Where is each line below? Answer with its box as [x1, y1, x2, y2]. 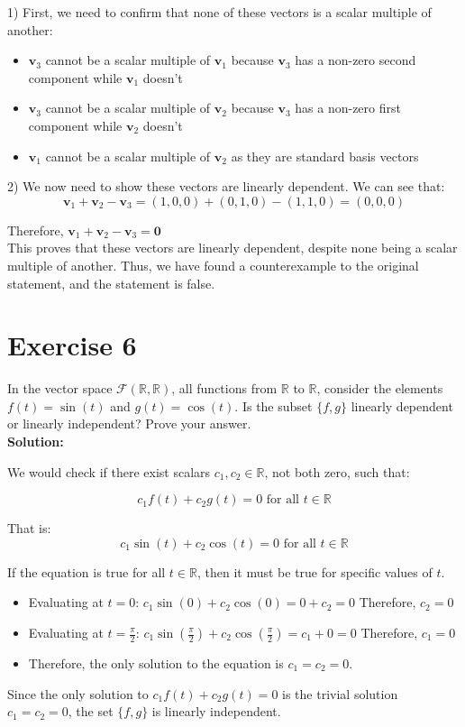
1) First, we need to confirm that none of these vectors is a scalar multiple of [7, 3, 432, 21]
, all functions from [171, 379, 278, 398]
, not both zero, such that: [264, 462, 410, 481]
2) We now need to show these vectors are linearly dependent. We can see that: [7, 177, 445, 196]
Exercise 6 [7, 327, 137, 363]
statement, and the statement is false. [7, 273, 215, 292]
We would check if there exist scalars [7, 462, 211, 481]
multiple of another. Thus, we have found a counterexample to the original [7, 255, 419, 274]
